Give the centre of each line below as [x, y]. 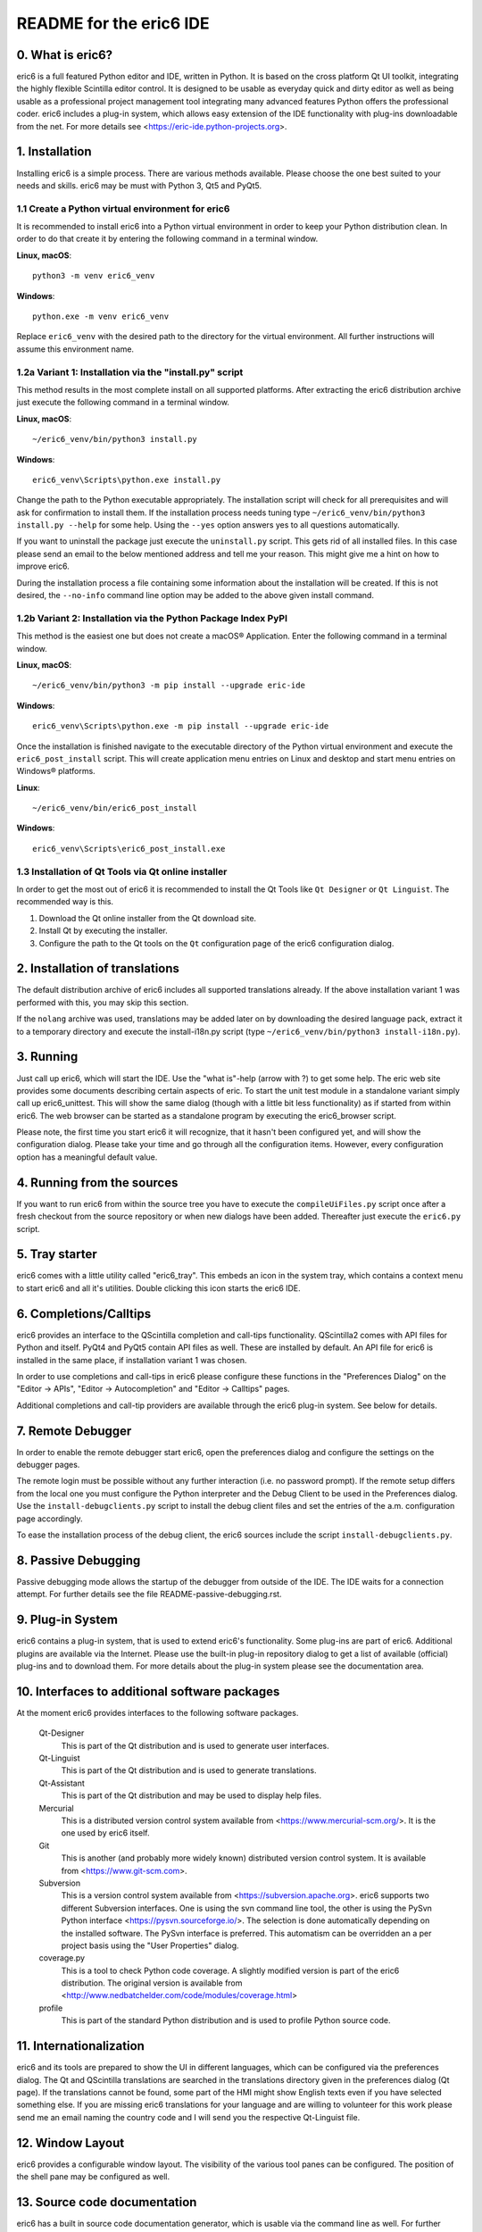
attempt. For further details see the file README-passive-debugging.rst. [149, 1595]
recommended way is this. [65, 902]
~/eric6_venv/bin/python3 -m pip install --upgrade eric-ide [169, 686]
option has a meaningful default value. [87, 1157]
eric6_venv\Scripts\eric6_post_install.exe [129, 849]
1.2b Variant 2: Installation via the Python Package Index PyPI [152, 618]
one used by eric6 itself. [105, 1833]
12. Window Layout [71, 2143]
